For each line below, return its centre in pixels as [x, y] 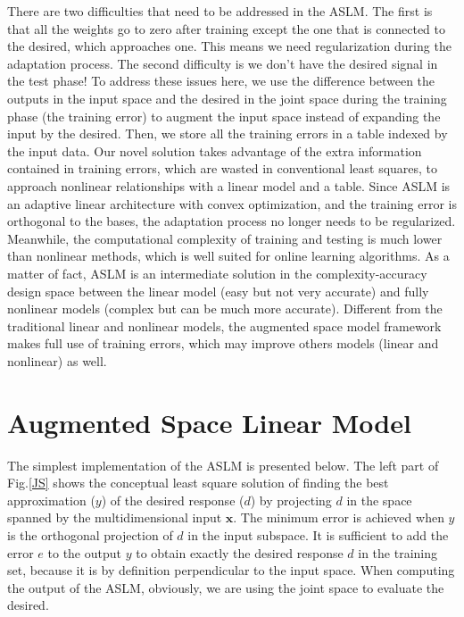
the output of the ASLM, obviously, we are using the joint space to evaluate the [226, 587]
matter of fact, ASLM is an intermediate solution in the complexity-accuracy [217, 273]
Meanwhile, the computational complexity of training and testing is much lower [225, 238]
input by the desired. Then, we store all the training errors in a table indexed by [228, 133]
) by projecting [291, 500]
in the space [379, 500]
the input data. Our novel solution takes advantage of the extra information [215, 150]
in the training [398, 552]
